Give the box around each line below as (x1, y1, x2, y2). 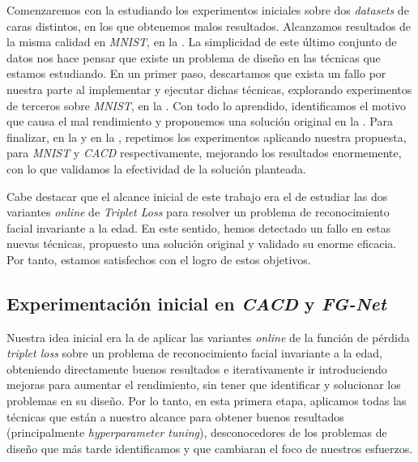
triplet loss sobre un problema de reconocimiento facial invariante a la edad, (6, 344, 382, 361)
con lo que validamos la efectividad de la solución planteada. (6, 160, 306, 177)
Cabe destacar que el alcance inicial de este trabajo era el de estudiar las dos (6, 187, 388, 204)
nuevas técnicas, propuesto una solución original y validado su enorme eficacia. (6, 235, 397, 252)
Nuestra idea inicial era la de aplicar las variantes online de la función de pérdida (6, 328, 410, 345)
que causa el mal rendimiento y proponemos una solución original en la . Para (6, 113, 393, 130)
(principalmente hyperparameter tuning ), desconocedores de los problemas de (6, 424, 387, 441)
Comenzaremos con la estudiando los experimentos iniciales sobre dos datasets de (6, 2, 409, 18)
